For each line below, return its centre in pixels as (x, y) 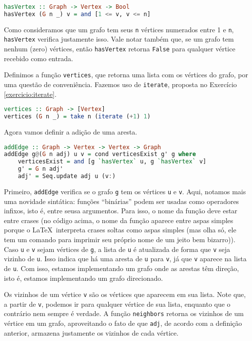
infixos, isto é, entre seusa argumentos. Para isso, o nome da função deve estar (121, 211)
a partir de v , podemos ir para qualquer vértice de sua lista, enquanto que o (117, 304)
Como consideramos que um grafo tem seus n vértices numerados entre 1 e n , (119, 29)
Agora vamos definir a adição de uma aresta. (71, 131)
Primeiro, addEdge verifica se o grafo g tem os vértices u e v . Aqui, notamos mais (125, 191)
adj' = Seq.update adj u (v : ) (67, 176)
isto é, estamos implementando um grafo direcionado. (84, 278)
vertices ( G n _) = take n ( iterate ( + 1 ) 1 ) (77, 117)
